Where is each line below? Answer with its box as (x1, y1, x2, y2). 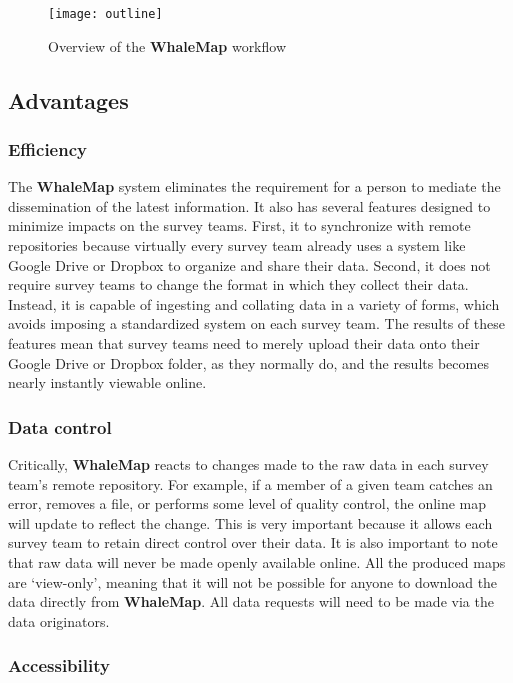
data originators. (8, 610, 110, 631)
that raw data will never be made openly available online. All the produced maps (8, 551, 506, 572)
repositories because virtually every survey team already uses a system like (8, 235, 466, 256)
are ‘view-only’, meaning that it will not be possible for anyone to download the (8, 571, 498, 592)
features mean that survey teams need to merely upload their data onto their (8, 333, 480, 353)
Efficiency (8, 136, 87, 161)
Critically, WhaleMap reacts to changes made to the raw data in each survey (8, 454, 489, 474)
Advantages (8, 84, 129, 115)
